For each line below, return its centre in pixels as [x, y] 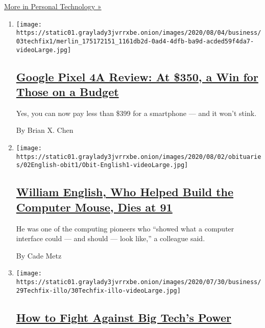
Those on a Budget [67, 91]
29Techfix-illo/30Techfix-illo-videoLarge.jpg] [98, 290]
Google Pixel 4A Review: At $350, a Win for [137, 76]
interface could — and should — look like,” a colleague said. [111, 238]
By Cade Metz [39, 255]
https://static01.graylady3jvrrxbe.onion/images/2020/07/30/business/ [139, 282]
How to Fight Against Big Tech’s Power [124, 317]
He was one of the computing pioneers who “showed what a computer [125, 228]
